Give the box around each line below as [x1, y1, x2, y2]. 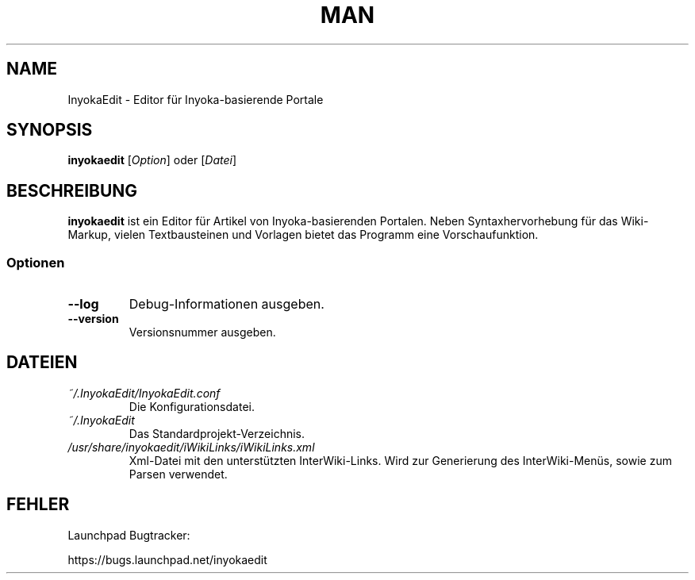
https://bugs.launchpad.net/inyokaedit [67, 552, 267, 567]
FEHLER [6, 494, 70, 515]
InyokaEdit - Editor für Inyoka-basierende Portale [67, 92, 324, 106]
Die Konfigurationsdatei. [129, 399, 255, 413]
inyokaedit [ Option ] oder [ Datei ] [67, 153, 236, 167]
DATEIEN [6, 352, 78, 373]
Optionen [6, 254, 65, 271]
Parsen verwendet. [129, 467, 228, 481]
